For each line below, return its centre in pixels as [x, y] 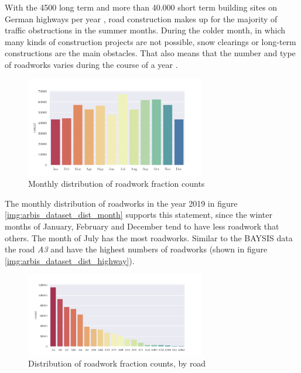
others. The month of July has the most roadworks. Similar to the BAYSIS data [149, 237]
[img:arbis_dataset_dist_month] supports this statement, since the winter [138, 215]
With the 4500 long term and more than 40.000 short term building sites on [141, 7]
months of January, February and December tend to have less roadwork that [142, 226]
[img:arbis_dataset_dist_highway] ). [70, 260]
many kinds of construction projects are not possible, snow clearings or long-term [150, 41]
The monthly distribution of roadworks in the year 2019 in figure [121, 203]
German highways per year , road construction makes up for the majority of [141, 18]
